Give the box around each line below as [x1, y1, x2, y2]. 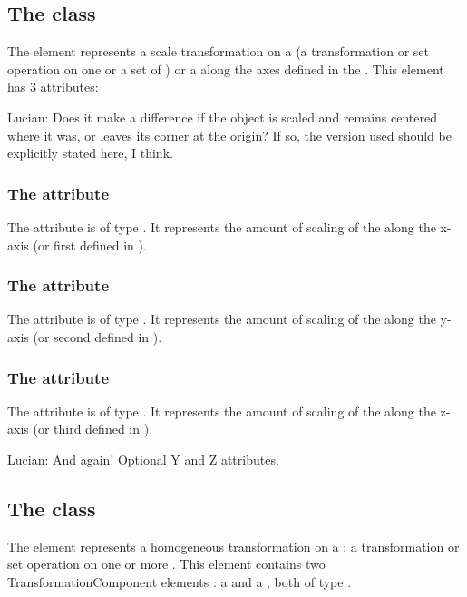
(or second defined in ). [33, 327, 162, 346]
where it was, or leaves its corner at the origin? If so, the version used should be [7, 125, 452, 144]
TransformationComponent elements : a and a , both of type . [7, 572, 352, 591]
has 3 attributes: [7, 77, 99, 96]
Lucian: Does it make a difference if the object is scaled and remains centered [7, 107, 438, 126]
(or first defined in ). [33, 235, 147, 254]
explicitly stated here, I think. [7, 143, 173, 162]
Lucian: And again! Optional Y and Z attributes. [7, 449, 279, 468]
